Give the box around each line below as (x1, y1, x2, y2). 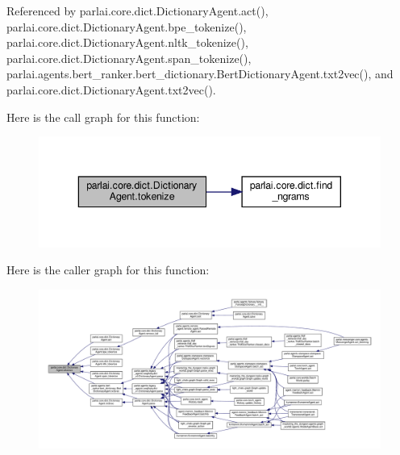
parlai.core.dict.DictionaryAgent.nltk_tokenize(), (6, 34, 248, 51)
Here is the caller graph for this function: (6, 261, 210, 278)
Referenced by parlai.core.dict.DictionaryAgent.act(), (6, 2, 269, 19)
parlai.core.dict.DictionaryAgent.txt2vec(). (6, 81, 216, 98)
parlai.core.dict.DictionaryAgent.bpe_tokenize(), (6, 18, 247, 35)
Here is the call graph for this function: (6, 108, 200, 125)
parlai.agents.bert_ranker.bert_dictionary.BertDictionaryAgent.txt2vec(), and (6, 65, 394, 82)
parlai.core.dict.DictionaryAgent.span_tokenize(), (6, 49, 252, 66)
